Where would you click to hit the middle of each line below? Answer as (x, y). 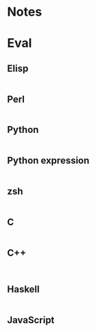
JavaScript (31, 320)
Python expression (48, 161)
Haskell (23, 289)
